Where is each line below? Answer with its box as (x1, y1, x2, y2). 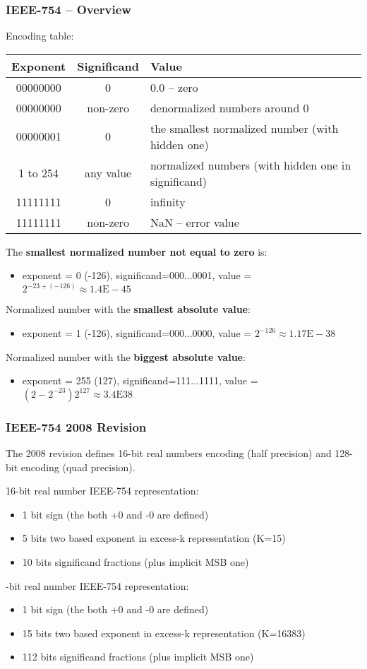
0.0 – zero (150, 78, 198, 95)
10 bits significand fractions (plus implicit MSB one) (22, 555, 249, 569)
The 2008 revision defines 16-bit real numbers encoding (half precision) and (6, 446, 332, 461)
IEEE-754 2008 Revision (6, 418, 147, 435)
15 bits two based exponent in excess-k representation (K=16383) (22, 625, 306, 640)
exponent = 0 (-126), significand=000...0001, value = (22, 268, 252, 283)
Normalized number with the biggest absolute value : (6, 349, 246, 364)
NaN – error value (150, 213, 239, 230)
